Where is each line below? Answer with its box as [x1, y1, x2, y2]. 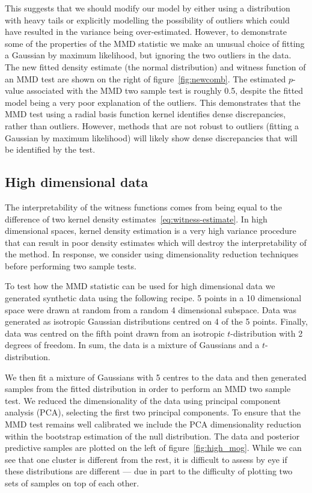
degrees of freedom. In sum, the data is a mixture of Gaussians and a [5, 338, 260, 351]
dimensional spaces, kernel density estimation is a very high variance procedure [5, 224, 296, 237]
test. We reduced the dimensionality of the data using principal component [5, 394, 281, 406]
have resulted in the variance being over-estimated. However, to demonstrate [5, 25, 287, 38]
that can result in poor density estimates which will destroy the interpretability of [5, 236, 307, 248]
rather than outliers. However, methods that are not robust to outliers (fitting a [5, 119, 299, 132]
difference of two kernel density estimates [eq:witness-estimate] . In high [5, 212, 268, 225]
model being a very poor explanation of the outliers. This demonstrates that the [5, 96, 301, 108]
